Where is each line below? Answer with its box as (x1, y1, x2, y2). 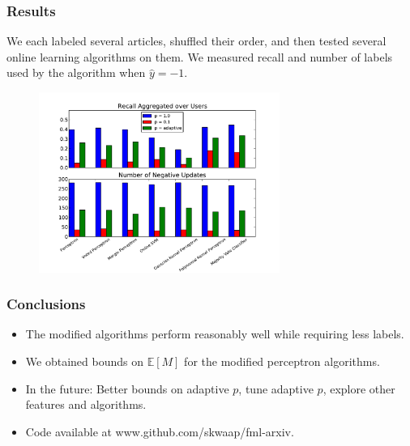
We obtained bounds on (25, 353, 143, 369)
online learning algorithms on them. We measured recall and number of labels (6, 48, 393, 65)
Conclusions (6, 294, 86, 314)
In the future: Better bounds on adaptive (25, 380, 229, 397)
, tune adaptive (238, 380, 314, 397)
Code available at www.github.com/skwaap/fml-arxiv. (25, 423, 294, 440)
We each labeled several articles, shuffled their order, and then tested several (6, 32, 387, 49)
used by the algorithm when (6, 64, 146, 81)
